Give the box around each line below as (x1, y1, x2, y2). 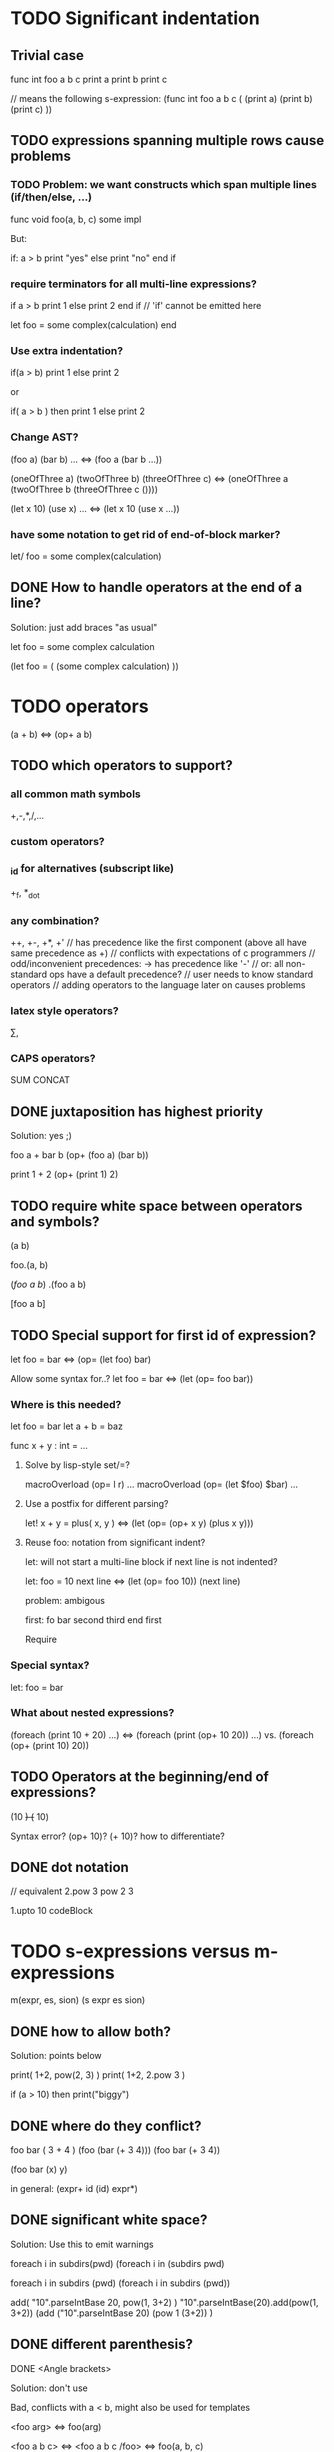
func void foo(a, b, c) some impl (10, 213, 142, 225)
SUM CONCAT (10, 1074, 70, 1086)
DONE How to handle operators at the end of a (10, 579, 303, 596)
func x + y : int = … (10, 1440, 88, 1452)
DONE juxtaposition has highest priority (10, 1103, 263, 1120)
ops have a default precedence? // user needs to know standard (49, 968, 314, 980)
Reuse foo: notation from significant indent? (24, 1537, 206, 1549)
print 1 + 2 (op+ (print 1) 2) (10, 1168, 119, 1181)
